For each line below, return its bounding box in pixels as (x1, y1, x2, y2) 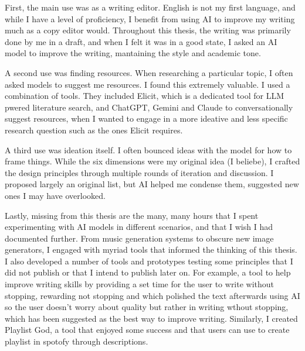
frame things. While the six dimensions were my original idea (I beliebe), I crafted (5, 155, 300, 167)
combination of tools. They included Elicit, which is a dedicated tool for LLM (5, 90, 284, 102)
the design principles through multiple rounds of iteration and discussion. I (5, 166, 274, 178)
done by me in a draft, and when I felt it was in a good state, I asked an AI (5, 35, 277, 47)
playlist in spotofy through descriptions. (5, 335, 148, 347)
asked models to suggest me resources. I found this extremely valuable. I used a (5, 78, 290, 90)
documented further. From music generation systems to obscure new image (5, 232, 274, 244)
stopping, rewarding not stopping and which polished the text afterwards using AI (5, 289, 300, 301)
